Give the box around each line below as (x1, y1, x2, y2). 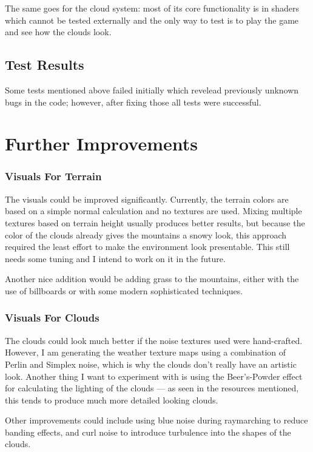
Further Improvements (5, 131, 198, 156)
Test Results (5, 55, 84, 74)
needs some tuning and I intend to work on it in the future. (5, 252, 226, 265)
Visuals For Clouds (5, 310, 99, 325)
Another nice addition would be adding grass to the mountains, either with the (5, 272, 299, 285)
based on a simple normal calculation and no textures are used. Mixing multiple (5, 204, 302, 217)
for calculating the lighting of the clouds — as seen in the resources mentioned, (5, 382, 299, 394)
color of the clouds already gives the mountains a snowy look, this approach (5, 228, 287, 241)
